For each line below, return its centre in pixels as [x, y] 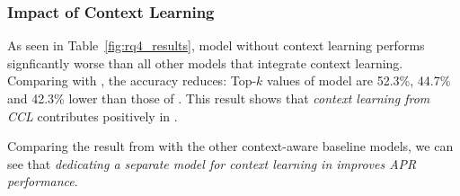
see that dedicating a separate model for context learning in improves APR [212, 163]
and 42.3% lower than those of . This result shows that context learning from [219, 98]
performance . [43, 181]
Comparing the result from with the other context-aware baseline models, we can [230, 146]
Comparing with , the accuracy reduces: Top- [132, 80]
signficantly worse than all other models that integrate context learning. [205, 62]
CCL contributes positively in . [93, 116]
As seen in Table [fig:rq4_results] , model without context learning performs [216, 45]
